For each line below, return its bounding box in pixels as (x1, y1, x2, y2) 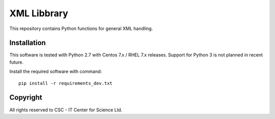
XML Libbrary (9, 8, 68, 19)
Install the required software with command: (9, 69, 102, 75)
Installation (9, 39, 46, 47)
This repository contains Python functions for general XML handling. (9, 25, 153, 32)
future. (9, 59, 24, 65)
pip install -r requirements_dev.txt (18, 80, 113, 86)
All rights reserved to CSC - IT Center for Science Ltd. (9, 107, 122, 113)
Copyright (9, 93, 43, 102)
